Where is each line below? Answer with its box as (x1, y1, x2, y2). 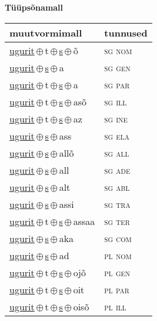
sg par (104, 77, 130, 91)
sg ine (104, 111, 128, 125)
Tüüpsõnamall (5, 1, 64, 13)
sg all (104, 145, 129, 160)
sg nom (104, 43, 132, 57)
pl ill (104, 299, 126, 313)
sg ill (104, 94, 127, 108)
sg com (104, 231, 132, 245)
